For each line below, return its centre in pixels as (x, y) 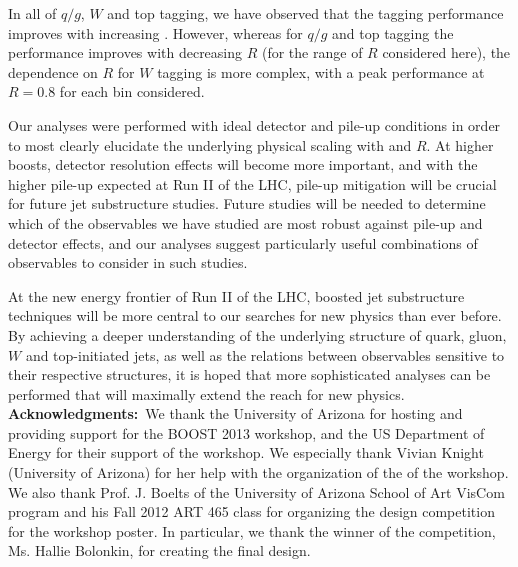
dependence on (53, 71)
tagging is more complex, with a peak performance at (321, 71)
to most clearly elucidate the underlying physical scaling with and (210, 144)
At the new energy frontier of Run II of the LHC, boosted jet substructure (236, 295)
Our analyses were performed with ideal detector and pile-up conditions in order (254, 124)
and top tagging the (393, 32)
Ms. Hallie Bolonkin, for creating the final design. (159, 550)
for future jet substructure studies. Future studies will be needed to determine (247, 203)
